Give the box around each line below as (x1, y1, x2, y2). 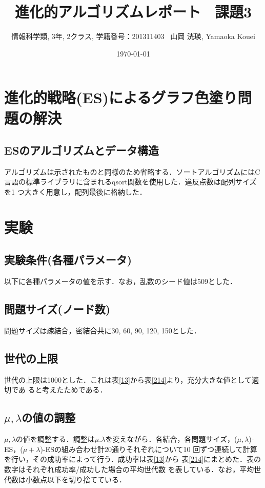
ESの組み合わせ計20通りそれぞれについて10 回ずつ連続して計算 (45, 443, 257, 454)
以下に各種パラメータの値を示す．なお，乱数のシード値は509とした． (4, 276, 237, 287)
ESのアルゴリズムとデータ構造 (4, 142, 159, 158)
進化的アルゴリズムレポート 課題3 (14, 1, 252, 22)
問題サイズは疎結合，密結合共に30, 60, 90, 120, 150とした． (4, 325, 201, 336)
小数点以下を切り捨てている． (25, 474, 126, 484)
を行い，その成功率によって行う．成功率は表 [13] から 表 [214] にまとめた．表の (4, 454, 261, 464)
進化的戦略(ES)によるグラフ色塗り (4, 87, 238, 108)
